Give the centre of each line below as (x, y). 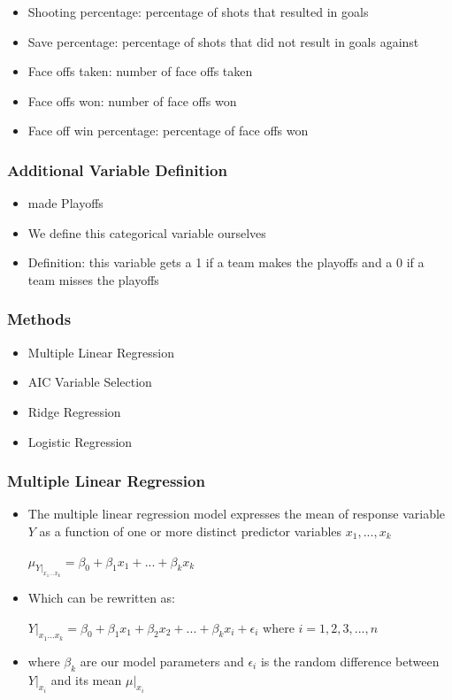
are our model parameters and (162, 661)
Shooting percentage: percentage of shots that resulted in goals (198, 12)
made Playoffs (65, 203)
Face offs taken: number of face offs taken (140, 71)
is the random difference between (350, 661)
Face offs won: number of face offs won (132, 100)
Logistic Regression (80, 441)
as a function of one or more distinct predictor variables (191, 531)
